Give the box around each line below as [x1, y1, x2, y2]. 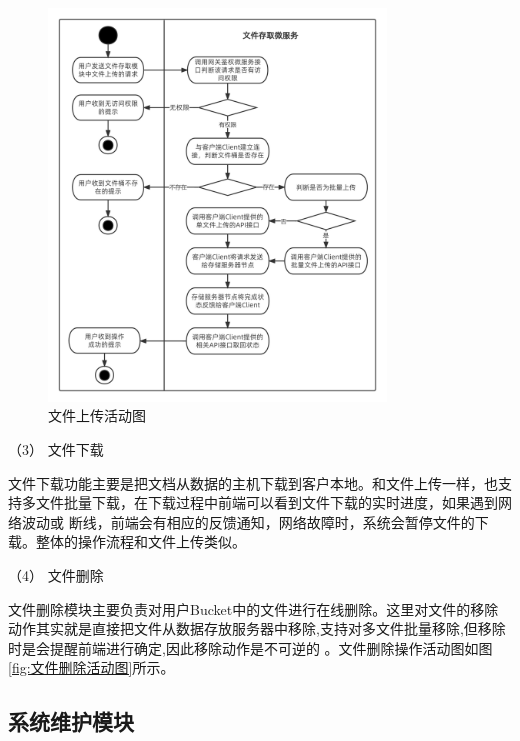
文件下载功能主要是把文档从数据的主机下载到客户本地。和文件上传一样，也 [8, 472, 498, 493]
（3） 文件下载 [8, 438, 104, 459]
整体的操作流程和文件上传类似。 [35, 531, 246, 552]
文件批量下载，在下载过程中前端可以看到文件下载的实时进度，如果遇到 [35, 492, 498, 513]
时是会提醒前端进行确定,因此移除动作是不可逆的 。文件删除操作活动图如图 [8, 637, 493, 658]
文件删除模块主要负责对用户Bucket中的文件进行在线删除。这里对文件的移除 [8, 598, 499, 619]
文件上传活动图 [48, 405, 146, 426]
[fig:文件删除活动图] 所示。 [8, 657, 175, 678]
